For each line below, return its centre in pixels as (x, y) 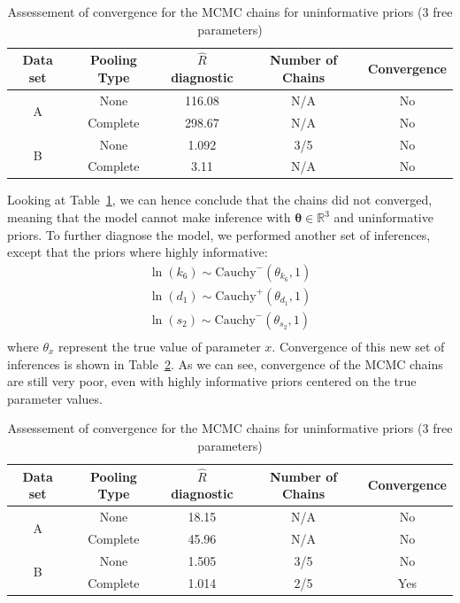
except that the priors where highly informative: (138, 252)
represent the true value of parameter (160, 346)
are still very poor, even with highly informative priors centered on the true (212, 381)
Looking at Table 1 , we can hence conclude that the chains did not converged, (220, 200)
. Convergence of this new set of (358, 346)
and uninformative (383, 217)
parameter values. (55, 398)
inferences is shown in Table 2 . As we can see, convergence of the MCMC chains (225, 363)
